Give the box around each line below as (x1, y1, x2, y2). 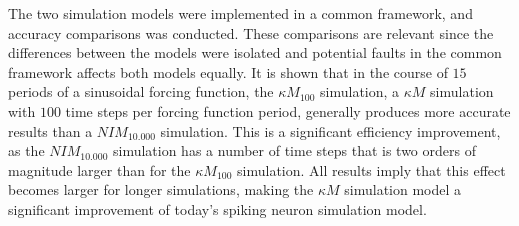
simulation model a (344, 179, 462, 200)
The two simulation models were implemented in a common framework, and (8, 3, 473, 23)
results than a (8, 120, 93, 141)
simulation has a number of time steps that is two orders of (112, 140, 476, 161)
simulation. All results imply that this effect (237, 159, 506, 180)
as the (8, 140, 45, 161)
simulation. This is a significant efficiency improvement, (160, 120, 501, 141)
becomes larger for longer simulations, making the (8, 179, 314, 200)
